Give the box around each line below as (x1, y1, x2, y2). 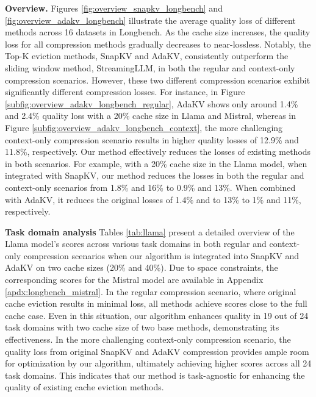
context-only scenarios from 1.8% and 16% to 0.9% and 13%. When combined (5, 181, 296, 193)
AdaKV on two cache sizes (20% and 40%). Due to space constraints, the (5, 261, 278, 274)
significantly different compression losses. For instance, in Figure (5, 85, 245, 98)
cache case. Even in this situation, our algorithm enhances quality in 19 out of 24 (5, 309, 309, 321)
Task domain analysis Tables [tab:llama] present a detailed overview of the (5, 225, 295, 238)
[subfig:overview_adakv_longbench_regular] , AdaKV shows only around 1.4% (5, 97, 298, 110)
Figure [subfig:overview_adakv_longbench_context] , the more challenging (5, 121, 283, 134)
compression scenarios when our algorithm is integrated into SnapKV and (23, 249, 300, 262)
